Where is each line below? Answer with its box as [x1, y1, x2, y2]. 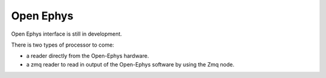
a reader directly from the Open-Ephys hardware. [26, 52, 149, 60]
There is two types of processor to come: [11, 41, 115, 48]
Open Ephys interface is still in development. [11, 30, 122, 37]
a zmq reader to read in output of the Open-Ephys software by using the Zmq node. [26, 60, 235, 68]
